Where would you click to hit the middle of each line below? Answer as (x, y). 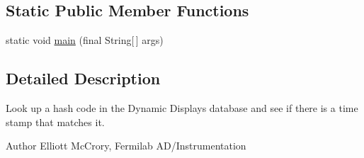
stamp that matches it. (55, 122)
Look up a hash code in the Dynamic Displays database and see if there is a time (182, 108)
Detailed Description (83, 78)
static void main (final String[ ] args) (85, 40)
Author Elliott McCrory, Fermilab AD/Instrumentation (126, 146)
